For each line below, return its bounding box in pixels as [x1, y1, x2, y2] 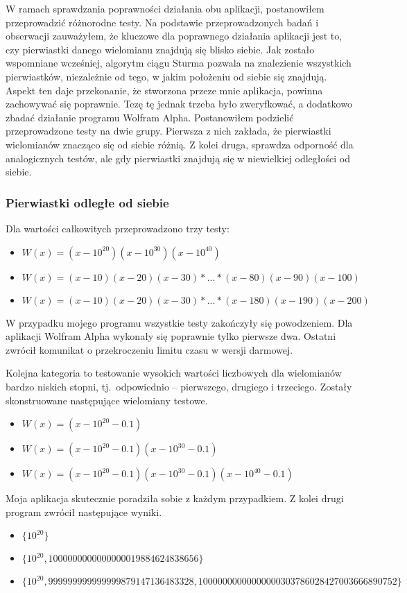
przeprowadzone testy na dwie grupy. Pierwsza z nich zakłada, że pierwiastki [6, 123, 331, 138]
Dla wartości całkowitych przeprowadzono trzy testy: [6, 221, 230, 235]
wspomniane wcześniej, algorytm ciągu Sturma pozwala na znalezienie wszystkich [6, 55, 352, 70]
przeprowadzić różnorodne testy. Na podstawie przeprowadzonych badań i [6, 15, 319, 29]
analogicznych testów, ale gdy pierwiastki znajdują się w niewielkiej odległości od [6, 151, 350, 165]
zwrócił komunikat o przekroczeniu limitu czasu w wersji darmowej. [6, 342, 293, 356]
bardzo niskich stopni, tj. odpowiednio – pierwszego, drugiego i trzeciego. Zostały [6, 379, 352, 393]
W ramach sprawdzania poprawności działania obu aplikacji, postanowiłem [6, 1, 324, 15]
